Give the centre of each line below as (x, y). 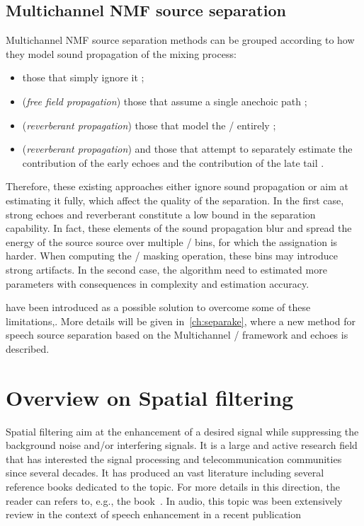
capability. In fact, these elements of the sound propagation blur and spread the (179, 228)
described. (28, 348)
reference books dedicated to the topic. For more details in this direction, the (173, 486)
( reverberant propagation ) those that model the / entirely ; (149, 125)
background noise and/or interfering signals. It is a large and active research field (182, 445)
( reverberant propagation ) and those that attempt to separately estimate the (187, 149)
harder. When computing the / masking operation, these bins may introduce (172, 256)
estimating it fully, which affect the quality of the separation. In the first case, (175, 200)
